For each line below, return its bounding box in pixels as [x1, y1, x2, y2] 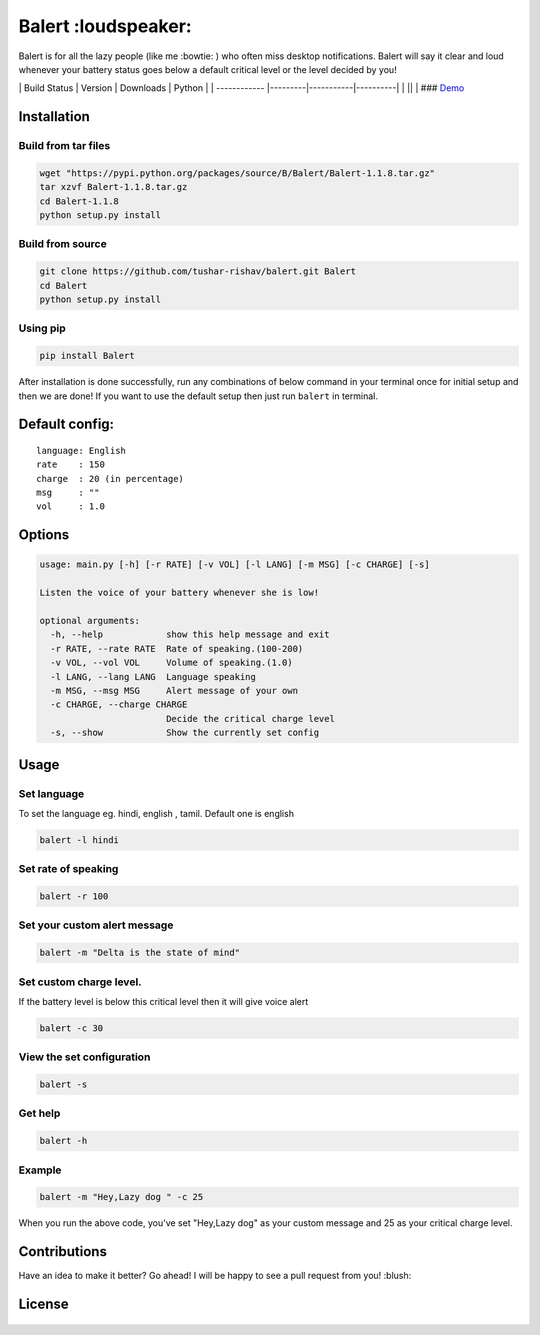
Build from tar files [18, 139, 111, 153]
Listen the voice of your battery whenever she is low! [39, 587, 320, 599]
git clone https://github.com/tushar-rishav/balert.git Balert [39, 266, 357, 277]
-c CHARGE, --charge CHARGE [50, 699, 188, 710]
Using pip [18, 321, 67, 335]
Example [18, 1163, 62, 1177]
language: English [36, 445, 127, 456]
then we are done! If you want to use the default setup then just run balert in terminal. [18, 390, 379, 402]
